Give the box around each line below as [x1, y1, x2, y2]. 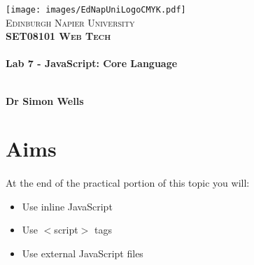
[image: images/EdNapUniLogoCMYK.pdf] [6, 5, 186, 15]
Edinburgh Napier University [6, 15, 135, 29]
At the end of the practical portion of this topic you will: [6, 176, 250, 190]
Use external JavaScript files [22, 245, 143, 260]
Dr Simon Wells [6, 93, 84, 108]
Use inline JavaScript [22, 199, 113, 213]
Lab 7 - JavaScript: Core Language [6, 56, 178, 71]
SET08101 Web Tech [6, 29, 111, 43]
